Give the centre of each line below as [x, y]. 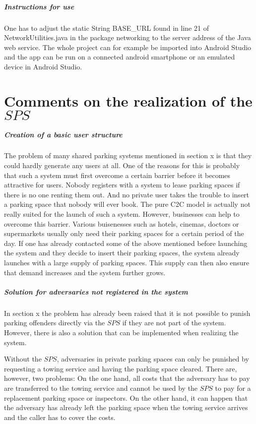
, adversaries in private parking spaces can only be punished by [153, 359]
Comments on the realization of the [128, 100]
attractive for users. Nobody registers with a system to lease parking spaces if [122, 185]
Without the [23, 359]
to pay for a [233, 388]
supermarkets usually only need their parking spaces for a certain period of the [124, 233]
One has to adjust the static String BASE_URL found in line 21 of [106, 28]
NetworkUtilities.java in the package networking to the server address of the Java [128, 37]
